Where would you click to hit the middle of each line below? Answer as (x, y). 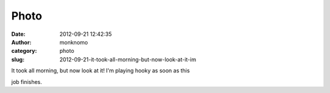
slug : (18, 59)
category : (24, 51)
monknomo (74, 42)
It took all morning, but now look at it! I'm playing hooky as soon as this (101, 71)
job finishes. (27, 81)
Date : (18, 34)
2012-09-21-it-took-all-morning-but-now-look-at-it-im (128, 59)
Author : (21, 42)
